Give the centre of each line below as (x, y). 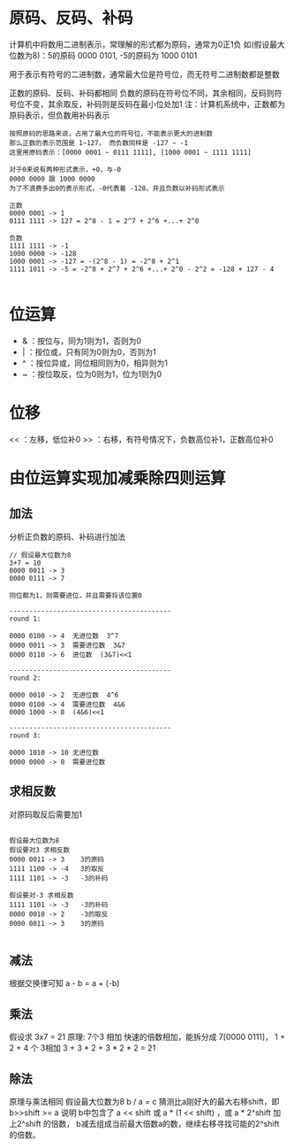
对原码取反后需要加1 (45, 814)
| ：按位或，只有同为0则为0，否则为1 (89, 351)
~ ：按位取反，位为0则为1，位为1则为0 (92, 374)
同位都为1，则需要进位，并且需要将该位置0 (76, 595)
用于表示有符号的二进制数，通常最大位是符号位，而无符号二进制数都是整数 (144, 74)
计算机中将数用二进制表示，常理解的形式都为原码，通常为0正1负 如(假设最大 (147, 44)
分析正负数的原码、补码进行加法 (67, 536)
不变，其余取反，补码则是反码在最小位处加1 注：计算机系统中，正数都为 (155, 104)
